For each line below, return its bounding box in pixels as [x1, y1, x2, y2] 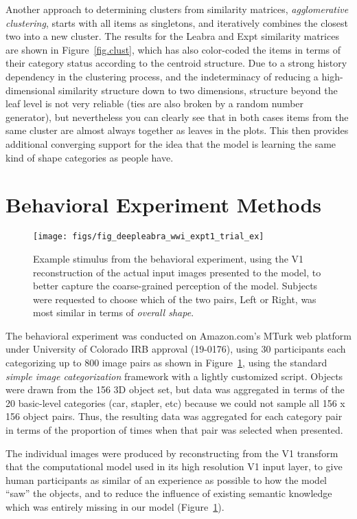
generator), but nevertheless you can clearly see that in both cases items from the [5, 109, 349, 124]
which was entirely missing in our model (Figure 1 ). [5, 500, 224, 514]
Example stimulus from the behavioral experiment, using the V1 [33, 251, 304, 265]
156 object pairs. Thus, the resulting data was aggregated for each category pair [5, 409, 343, 423]
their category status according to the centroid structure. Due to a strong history [5, 56, 347, 70]
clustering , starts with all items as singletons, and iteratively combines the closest [5, 15, 349, 30]
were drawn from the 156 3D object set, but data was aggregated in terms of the [5, 382, 345, 397]
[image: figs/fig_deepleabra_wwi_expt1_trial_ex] [33, 232, 264, 242]
